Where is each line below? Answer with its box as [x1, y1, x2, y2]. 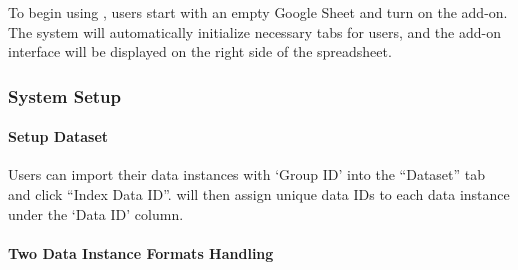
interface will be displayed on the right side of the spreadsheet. [8, 41, 392, 62]
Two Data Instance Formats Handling [8, 242, 274, 263]
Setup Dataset [8, 126, 109, 147]
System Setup [8, 83, 121, 108]
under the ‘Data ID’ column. [8, 203, 184, 224]
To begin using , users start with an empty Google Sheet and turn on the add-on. [8, 2, 508, 22]
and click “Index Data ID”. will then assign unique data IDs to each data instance [8, 184, 510, 205]
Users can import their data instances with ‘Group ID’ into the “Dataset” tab [8, 164, 486, 185]
